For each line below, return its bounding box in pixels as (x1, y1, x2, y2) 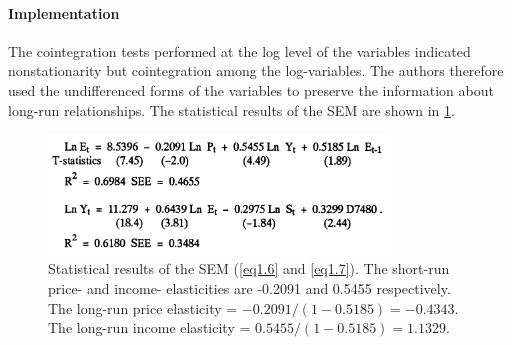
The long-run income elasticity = (48, 317, 251, 338)
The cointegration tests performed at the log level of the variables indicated (8, 40, 471, 61)
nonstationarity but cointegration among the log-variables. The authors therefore (8, 60, 504, 81)
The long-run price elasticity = (48, 297, 238, 318)
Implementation (8, 2, 120, 23)
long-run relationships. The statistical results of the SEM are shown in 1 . (8, 99, 455, 120)
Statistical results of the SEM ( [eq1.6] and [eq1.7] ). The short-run (48, 258, 450, 279)
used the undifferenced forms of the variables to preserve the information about (8, 79, 494, 100)
